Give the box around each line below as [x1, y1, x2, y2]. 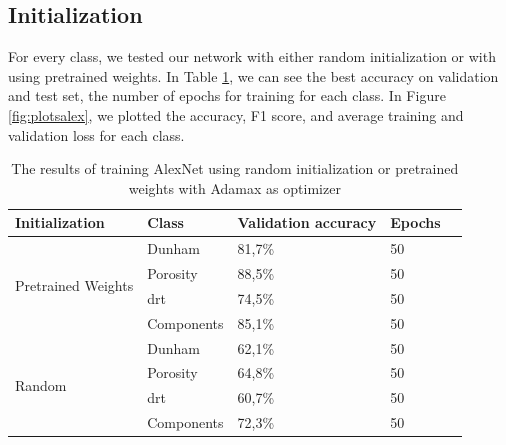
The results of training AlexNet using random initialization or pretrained [11, 158, 459, 179]
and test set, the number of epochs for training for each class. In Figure [8, 85, 446, 106]
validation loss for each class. [8, 124, 185, 145]
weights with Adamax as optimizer [128, 177, 341, 198]
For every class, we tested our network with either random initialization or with [8, 46, 496, 67]
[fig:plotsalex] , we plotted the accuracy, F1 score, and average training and [8, 104, 464, 125]
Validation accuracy [237, 212, 377, 233]
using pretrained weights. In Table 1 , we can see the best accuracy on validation [8, 65, 499, 86]
